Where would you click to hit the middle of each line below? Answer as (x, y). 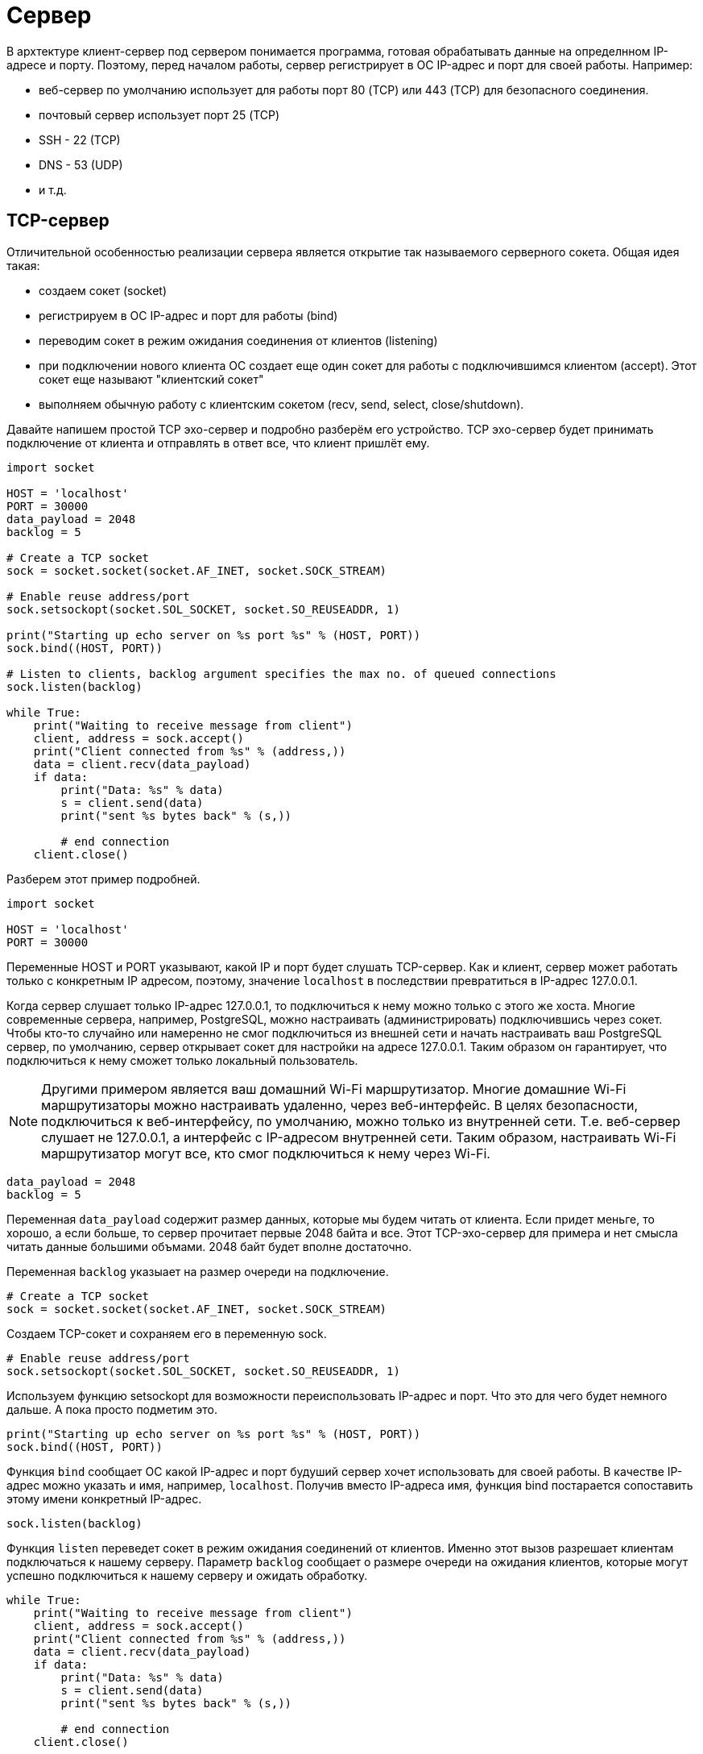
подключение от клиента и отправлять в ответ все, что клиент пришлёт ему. (218, 443)
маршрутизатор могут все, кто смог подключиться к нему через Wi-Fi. (266, 1153)
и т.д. (53, 189)
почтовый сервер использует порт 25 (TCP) (159, 114)
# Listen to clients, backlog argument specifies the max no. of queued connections (281, 673)
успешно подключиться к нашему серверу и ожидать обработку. (187, 1575)
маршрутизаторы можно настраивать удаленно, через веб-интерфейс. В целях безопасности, (340, 1105)
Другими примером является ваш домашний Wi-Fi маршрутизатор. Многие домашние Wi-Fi (334, 1089)
